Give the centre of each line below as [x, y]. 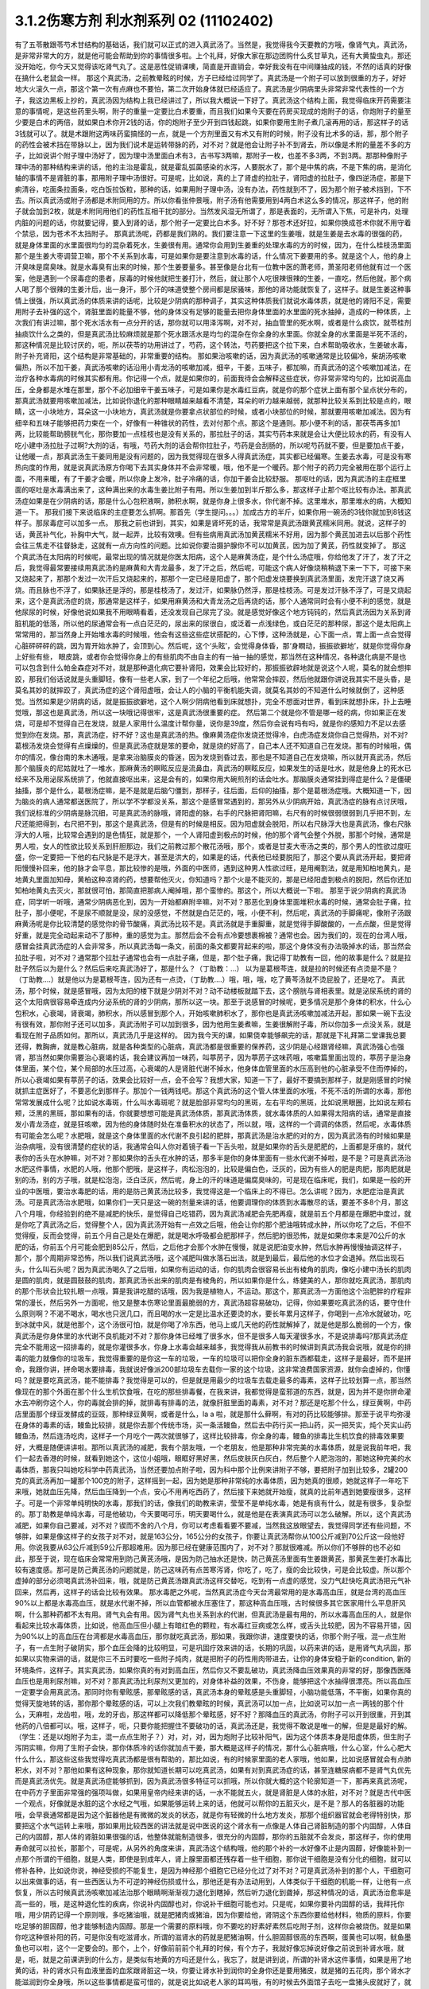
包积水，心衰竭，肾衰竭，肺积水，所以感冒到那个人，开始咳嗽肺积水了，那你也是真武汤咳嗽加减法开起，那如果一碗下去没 [213, 1013]
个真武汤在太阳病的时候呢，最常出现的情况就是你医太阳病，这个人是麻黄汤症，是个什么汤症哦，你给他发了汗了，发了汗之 [213, 556]
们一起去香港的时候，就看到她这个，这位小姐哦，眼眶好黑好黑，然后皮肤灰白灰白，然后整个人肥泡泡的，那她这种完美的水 [213, 1458]
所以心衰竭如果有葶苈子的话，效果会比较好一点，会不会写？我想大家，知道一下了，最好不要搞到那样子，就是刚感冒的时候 [213, 1080]
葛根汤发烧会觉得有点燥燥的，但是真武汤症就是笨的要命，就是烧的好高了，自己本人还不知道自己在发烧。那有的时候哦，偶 [213, 746]
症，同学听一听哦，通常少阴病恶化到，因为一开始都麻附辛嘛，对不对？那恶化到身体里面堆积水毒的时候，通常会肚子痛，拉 [213, 901]
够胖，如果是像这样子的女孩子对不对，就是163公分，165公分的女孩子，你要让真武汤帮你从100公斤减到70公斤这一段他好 [210, 1536]
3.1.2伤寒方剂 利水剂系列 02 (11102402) [144, 21]
